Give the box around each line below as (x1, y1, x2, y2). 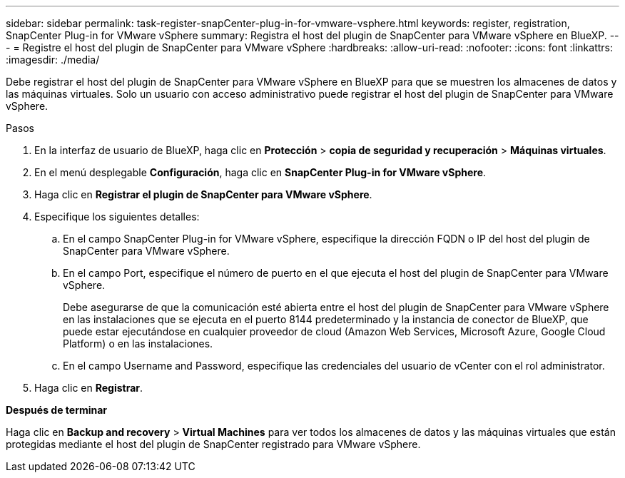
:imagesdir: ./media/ (6, 54, 100, 66)
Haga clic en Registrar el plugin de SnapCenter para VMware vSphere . (34, 188, 372, 200)
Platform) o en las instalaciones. (63, 337, 213, 350)
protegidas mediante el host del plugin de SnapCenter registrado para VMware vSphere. (6, 438, 421, 450)
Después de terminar (6, 404, 108, 416)
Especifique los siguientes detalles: (34, 210, 200, 223)
